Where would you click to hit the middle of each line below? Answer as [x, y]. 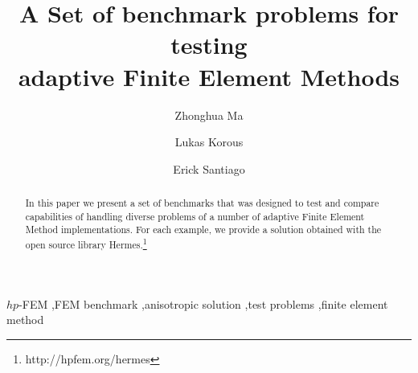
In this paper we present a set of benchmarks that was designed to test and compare [202, 203]
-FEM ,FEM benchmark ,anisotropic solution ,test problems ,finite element [203, 303]
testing [209, 45]
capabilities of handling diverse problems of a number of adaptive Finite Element [195, 216]
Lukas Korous [209, 142]
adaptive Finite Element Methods [209, 76]
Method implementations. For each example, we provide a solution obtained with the [203, 230]
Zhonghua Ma [209, 115]
